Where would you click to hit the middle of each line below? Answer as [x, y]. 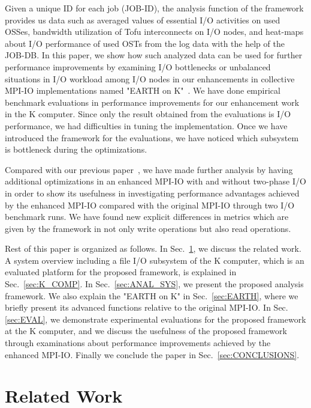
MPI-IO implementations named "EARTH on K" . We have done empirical [143, 90]
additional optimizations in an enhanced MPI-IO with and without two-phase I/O [155, 181]
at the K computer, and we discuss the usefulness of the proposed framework [146, 331]
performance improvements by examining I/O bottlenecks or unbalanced [138, 66]
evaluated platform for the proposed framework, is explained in [121, 272]
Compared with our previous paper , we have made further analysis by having [149, 169]
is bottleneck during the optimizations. [76, 149]
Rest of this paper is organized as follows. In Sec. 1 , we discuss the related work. [153, 248]
